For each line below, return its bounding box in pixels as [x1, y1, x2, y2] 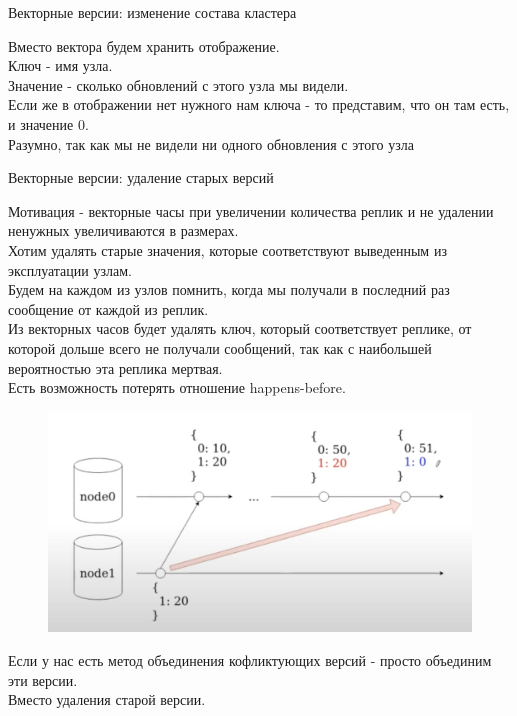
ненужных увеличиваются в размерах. [8, 220, 239, 241]
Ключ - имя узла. [8, 55, 113, 76]
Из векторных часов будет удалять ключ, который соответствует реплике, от [8, 318, 472, 339]
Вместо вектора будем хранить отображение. [8, 35, 280, 56]
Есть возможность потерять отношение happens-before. [8, 377, 346, 398]
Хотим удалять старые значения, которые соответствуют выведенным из [8, 239, 447, 260]
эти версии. [8, 669, 78, 690]
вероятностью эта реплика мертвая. [8, 357, 223, 378]
